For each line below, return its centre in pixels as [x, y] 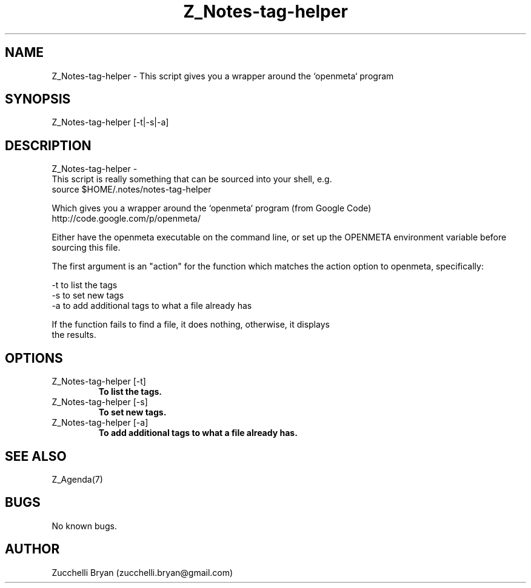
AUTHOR [32, 549]
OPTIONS [34, 358]
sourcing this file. [86, 248]
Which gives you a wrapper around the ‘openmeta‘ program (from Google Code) [212, 208]
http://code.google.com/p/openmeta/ [126, 219]
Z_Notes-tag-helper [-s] [100, 402]
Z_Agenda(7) [77, 479]
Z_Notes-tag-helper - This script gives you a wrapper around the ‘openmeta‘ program [223, 76]
